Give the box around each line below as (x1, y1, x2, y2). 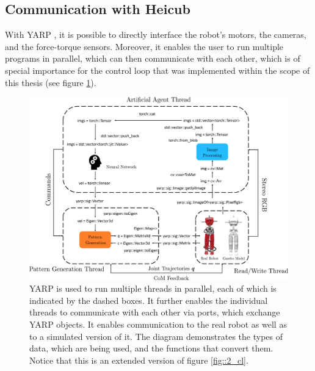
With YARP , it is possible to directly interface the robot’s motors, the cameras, (5, 28, 306, 41)
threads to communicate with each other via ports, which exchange (29, 306, 280, 319)
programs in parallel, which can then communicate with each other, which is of (5, 52, 300, 65)
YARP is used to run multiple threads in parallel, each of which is (29, 282, 277, 295)
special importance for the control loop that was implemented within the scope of (5, 63, 310, 76)
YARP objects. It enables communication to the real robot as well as (29, 317, 287, 330)
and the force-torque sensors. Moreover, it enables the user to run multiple (5, 40, 284, 52)
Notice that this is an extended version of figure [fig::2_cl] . (29, 353, 248, 366)
